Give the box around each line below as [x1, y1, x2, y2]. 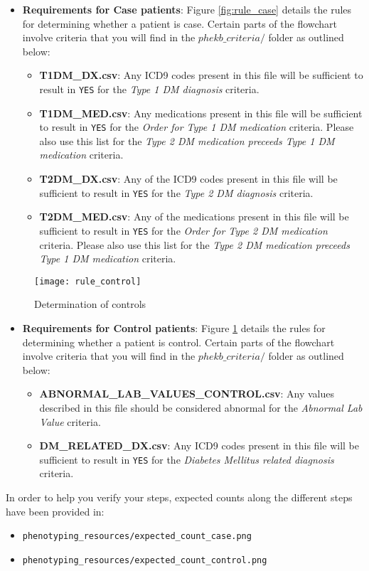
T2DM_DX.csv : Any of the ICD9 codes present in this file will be [39, 171, 338, 186]
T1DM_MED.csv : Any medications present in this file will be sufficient [39, 105, 363, 120]
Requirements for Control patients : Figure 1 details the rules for [22, 321, 326, 335]
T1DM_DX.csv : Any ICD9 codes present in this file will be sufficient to [39, 68, 363, 82]
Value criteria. [39, 414, 101, 429]
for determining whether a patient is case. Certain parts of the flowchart [22, 16, 338, 31]
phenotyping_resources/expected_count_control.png [22, 555, 267, 565]
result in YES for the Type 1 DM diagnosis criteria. [39, 81, 260, 96]
